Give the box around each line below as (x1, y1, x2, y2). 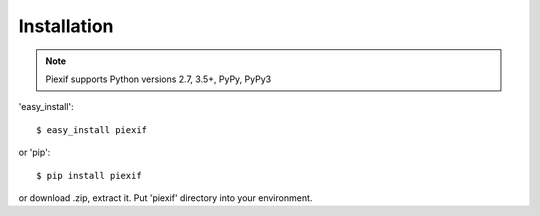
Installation (18, 15, 114, 37)
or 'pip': (18, 146, 51, 159)
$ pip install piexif (36, 170, 142, 181)
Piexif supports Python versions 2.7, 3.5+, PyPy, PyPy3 (45, 73, 272, 85)
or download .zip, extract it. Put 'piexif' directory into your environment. (18, 191, 313, 204)
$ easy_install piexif (36, 124, 148, 135)
